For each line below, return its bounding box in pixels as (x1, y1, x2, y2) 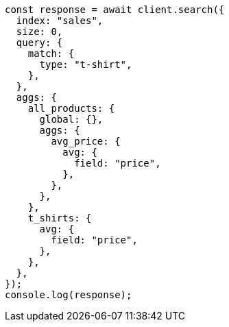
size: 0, (16, 26, 63, 37)
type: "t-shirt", (39, 59, 132, 70)
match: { (27, 48, 75, 59)
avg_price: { (51, 136, 121, 147)
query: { (16, 37, 63, 48)
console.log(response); (5, 289, 132, 300)
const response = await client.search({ (5, 4, 225, 15)
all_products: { (27, 103, 115, 114)
